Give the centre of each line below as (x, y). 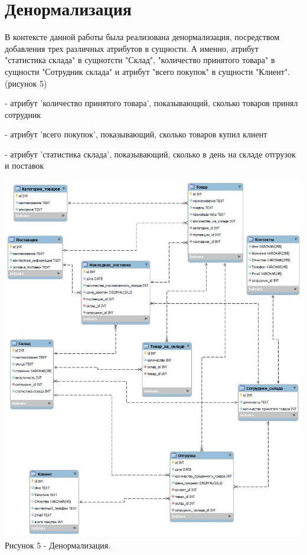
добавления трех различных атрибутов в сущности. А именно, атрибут (132, 48)
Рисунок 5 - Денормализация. (58, 545)
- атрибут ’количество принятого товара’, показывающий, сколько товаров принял (151, 103)
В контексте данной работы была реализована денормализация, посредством (142, 37)
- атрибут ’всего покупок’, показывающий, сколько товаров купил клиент (136, 134)
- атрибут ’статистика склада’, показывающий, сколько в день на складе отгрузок (150, 154)
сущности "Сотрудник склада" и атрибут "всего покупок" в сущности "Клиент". (148, 71)
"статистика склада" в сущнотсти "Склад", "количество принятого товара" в (140, 60)
